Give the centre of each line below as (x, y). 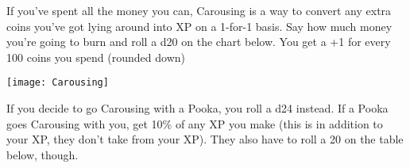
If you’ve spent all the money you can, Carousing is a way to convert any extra (199, 10)
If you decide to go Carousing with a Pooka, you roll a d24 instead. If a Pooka (197, 108)
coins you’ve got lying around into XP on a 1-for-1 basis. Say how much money (199, 26)
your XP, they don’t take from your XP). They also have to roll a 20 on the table (205, 139)
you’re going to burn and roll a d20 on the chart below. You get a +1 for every (199, 42)
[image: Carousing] (58, 83)
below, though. (43, 154)
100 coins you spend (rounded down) (96, 57)
